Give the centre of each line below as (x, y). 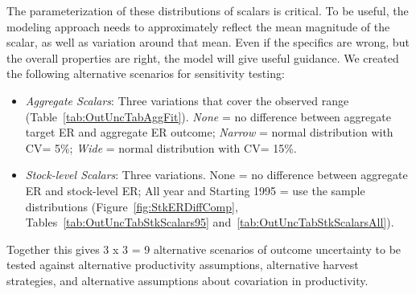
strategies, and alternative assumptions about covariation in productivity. (187, 280)
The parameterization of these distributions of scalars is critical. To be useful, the (208, 10)
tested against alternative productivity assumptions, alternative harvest (183, 265)
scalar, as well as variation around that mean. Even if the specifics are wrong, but (208, 42)
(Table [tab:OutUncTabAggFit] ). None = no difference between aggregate (208, 116)
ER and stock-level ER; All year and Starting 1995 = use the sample (195, 190)
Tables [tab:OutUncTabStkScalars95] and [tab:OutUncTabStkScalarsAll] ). (210, 222)
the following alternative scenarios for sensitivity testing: (146, 73)
